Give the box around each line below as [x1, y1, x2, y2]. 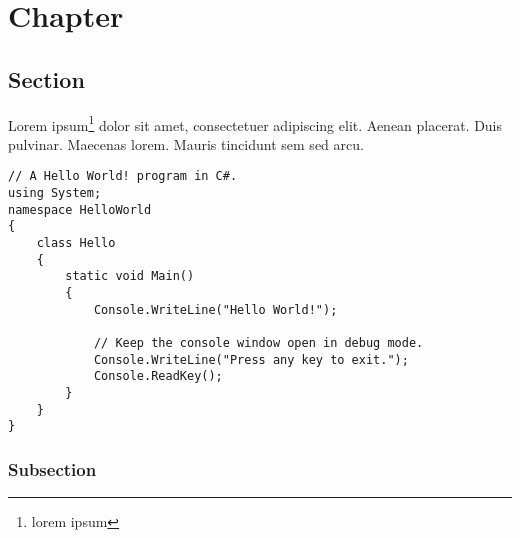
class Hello [36, 236, 116, 251]
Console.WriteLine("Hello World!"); [93, 302, 338, 317]
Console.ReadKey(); [93, 369, 223, 384]
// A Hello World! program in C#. [8, 169, 238, 184]
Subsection [8, 456, 97, 481]
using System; [8, 186, 102, 201]
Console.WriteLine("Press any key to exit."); [93, 352, 409, 367]
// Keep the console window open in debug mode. [93, 335, 424, 350]
